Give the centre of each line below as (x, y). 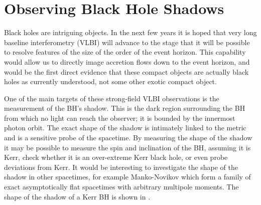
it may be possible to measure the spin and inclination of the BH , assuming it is (127, 147)
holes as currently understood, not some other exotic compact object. (110, 81)
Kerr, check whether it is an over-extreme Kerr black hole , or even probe (116, 157)
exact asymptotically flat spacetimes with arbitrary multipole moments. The (121, 187)
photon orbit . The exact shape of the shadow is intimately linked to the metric (125, 128)
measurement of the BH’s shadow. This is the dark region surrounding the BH (125, 108)
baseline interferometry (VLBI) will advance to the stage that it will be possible (127, 42)
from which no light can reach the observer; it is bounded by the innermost (120, 118)
